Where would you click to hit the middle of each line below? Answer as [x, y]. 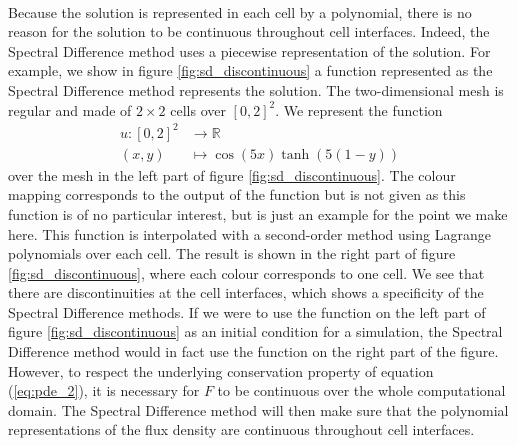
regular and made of [70, 109]
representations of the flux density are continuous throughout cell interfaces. [241, 429]
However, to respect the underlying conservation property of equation [221, 370]
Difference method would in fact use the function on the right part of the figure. [253, 351]
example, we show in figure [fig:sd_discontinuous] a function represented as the [250, 70]
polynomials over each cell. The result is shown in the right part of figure [232, 253]
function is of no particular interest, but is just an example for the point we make [258, 213]
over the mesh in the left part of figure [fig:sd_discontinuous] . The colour [232, 174]
